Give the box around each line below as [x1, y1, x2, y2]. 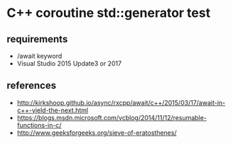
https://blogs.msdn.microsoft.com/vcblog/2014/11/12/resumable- [16, 113, 207, 121]
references [6, 80, 57, 92]
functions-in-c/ [16, 121, 62, 129]
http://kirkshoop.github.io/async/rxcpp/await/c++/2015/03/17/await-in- [16, 98, 226, 107]
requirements [6, 33, 68, 45]
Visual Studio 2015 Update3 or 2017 [16, 59, 122, 68]
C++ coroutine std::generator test [6, 5, 211, 21]
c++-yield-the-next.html [16, 106, 89, 114]
